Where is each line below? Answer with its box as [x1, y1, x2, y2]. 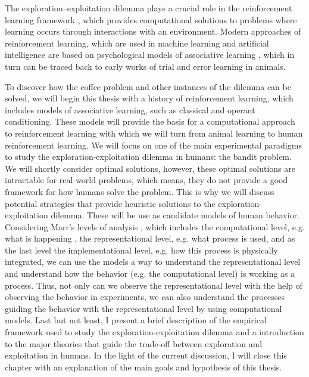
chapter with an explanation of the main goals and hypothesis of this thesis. [5, 360, 282, 373]
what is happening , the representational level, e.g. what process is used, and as [5, 232, 295, 245]
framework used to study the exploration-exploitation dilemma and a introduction [5, 326, 304, 338]
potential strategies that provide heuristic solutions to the [5, 197, 216, 209]
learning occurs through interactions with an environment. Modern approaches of [5, 25, 301, 38]
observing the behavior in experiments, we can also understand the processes [5, 291, 285, 303]
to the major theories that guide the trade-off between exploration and [5, 337, 263, 350]
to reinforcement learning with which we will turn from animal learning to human [5, 126, 303, 139]
